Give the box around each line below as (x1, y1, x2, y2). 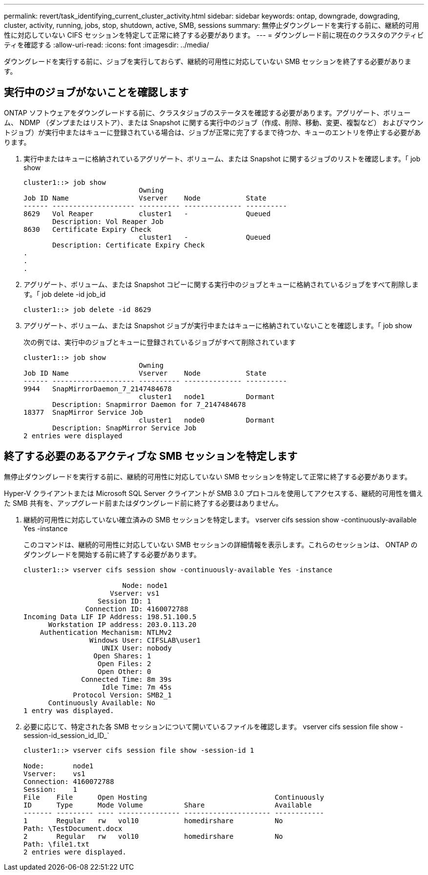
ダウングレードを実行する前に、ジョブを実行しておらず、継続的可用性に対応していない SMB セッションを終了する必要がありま (4, 57, 411, 66)
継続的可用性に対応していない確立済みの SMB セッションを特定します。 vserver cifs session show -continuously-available (23, 515, 417, 524)
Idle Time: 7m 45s (102, 683, 172, 691)
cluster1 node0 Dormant (139, 416, 275, 424)
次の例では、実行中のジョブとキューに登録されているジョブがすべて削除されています (23, 337, 296, 346)
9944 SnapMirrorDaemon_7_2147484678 (23, 384, 172, 393)
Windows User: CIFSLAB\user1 (89, 636, 201, 644)
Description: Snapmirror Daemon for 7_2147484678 (52, 400, 246, 408)
